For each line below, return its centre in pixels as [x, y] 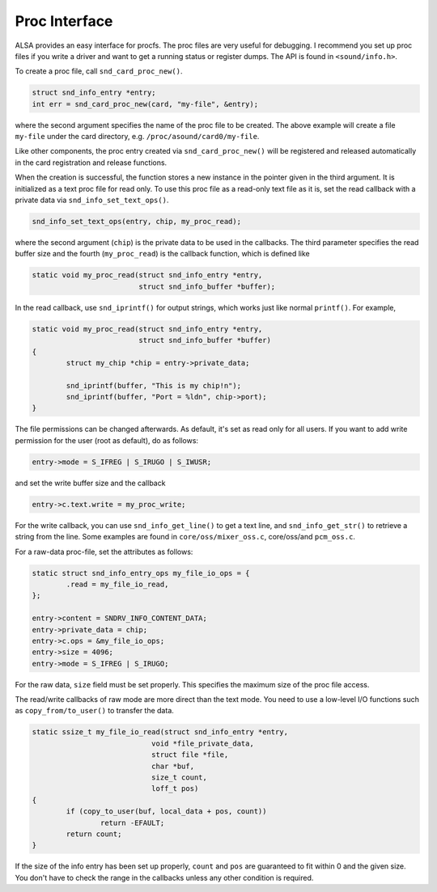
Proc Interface [64, 21]
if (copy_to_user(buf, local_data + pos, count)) [166, 812]
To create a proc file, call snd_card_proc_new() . [99, 71]
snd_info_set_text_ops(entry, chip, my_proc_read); [137, 222]
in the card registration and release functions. [91, 163]
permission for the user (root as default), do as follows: [106, 440]
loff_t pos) [175, 789]
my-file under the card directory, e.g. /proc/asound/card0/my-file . [137, 137]
